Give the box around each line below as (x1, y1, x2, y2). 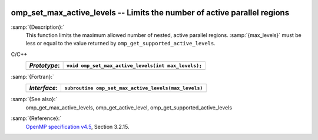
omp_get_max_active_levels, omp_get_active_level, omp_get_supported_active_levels (25, 104, 233, 111)
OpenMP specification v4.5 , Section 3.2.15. (25, 123, 130, 130)
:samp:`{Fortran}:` (11, 74, 54, 81)
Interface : (29, 84, 58, 92)
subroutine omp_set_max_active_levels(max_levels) (64, 85, 203, 91)
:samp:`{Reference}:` (11, 115, 62, 122)
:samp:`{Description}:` (11, 24, 65, 31)
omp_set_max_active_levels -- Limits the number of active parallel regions (11, 8, 290, 18)
